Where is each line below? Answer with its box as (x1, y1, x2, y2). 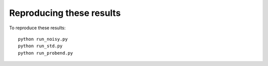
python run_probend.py (18, 50, 73, 56)
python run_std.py (18, 43, 63, 49)
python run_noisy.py (18, 36, 68, 42)
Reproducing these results (9, 7, 121, 18)
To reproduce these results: (9, 25, 66, 31)
